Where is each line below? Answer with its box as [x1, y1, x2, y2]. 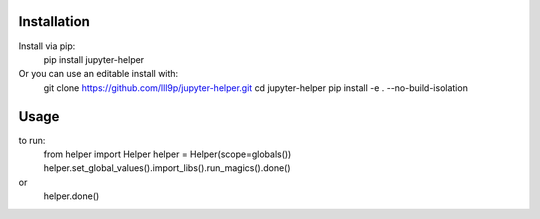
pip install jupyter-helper [43, 53, 145, 65]
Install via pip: [18, 40, 76, 52]
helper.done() [43, 190, 100, 202]
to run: [18, 134, 46, 146]
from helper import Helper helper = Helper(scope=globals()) [43, 148, 292, 160]
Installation [18, 13, 90, 30]
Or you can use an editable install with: [18, 68, 179, 80]
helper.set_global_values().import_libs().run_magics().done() [43, 162, 291, 174]
